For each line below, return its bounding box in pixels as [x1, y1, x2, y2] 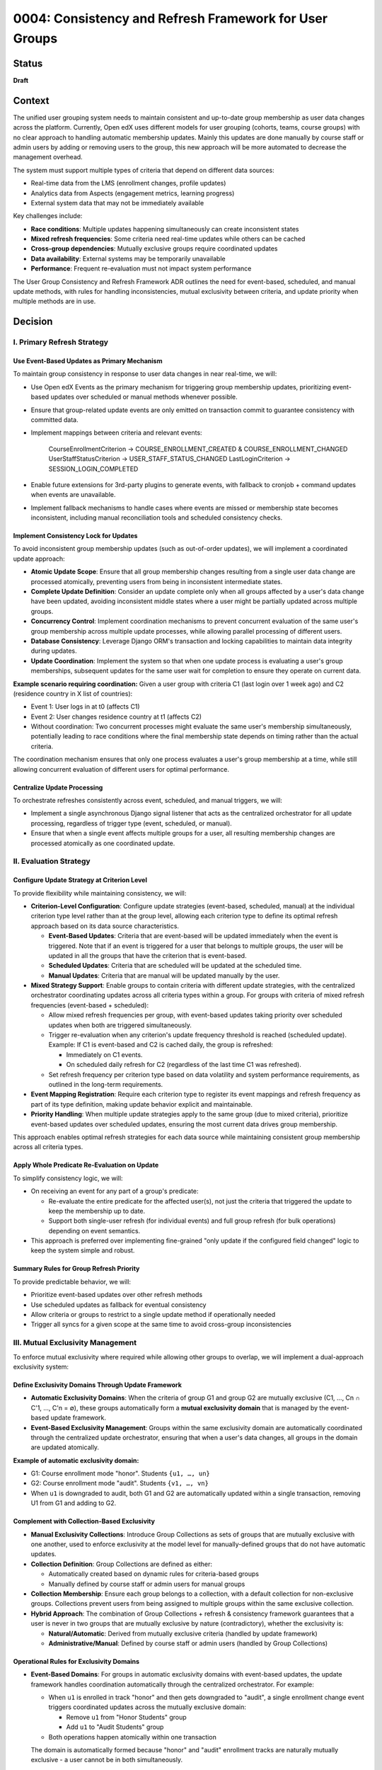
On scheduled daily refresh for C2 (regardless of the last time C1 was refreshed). [66, 1061, 302, 1069]
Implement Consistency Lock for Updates [13, 532, 138, 540]
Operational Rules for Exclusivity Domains [13, 1657, 140, 1665]
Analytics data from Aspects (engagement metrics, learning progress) [30, 188, 235, 198]
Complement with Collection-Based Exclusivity [13, 1517, 156, 1526]
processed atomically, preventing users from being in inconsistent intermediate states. [30, 577, 283, 586]
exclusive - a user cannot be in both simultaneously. [30, 1756, 183, 1764]
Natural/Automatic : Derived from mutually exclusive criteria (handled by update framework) [48, 1629, 318, 1638]
